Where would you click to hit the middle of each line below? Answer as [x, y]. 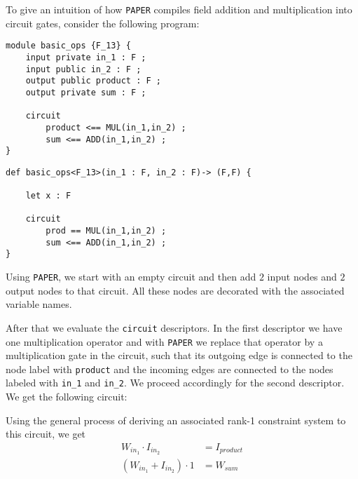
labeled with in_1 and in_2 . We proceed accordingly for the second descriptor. [175, 383]
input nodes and [302, 277]
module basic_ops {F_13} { [68, 46]
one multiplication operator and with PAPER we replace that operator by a [164, 341]
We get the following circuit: [67, 397]
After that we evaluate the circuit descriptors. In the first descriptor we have [174, 327]
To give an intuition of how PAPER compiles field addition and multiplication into [179, 9]
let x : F [48, 196]
